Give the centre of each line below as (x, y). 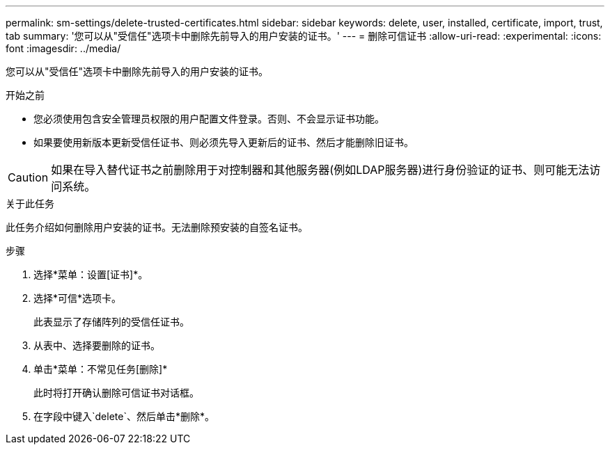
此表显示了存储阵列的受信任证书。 (111, 322)
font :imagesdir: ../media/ (63, 48)
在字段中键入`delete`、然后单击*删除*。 (124, 416)
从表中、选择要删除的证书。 (97, 345)
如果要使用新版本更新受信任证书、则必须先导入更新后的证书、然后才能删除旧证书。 (224, 142)
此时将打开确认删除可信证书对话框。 (116, 393)
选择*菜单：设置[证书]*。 (91, 274)
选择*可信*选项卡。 (78, 298)
